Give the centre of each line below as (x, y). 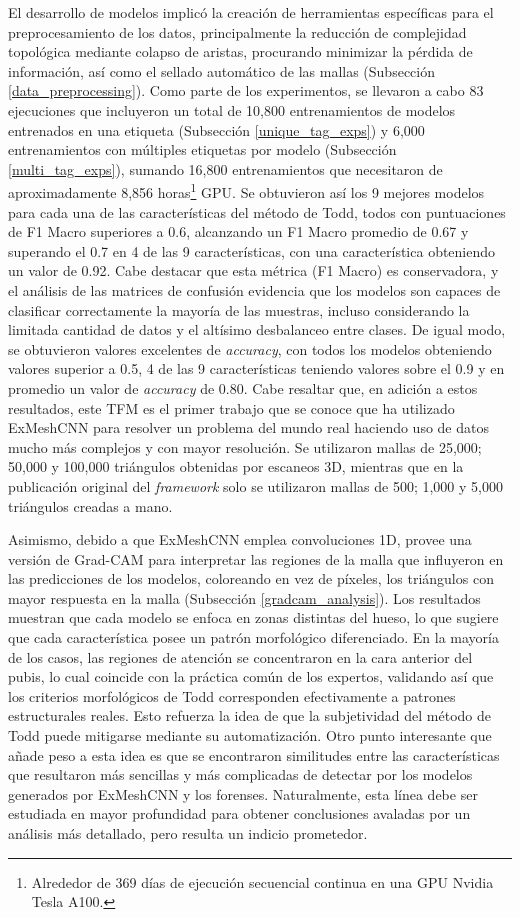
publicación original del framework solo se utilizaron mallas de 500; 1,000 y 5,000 (255, 485)
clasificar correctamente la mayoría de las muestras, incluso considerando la (239, 309)
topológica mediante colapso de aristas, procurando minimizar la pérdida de (240, 51)
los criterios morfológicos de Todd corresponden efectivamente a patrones (232, 695)
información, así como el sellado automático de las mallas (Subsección (221, 70)
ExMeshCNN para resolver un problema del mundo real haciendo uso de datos (248, 427)
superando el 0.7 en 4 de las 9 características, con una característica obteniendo (252, 250)
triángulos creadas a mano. (90, 505)
